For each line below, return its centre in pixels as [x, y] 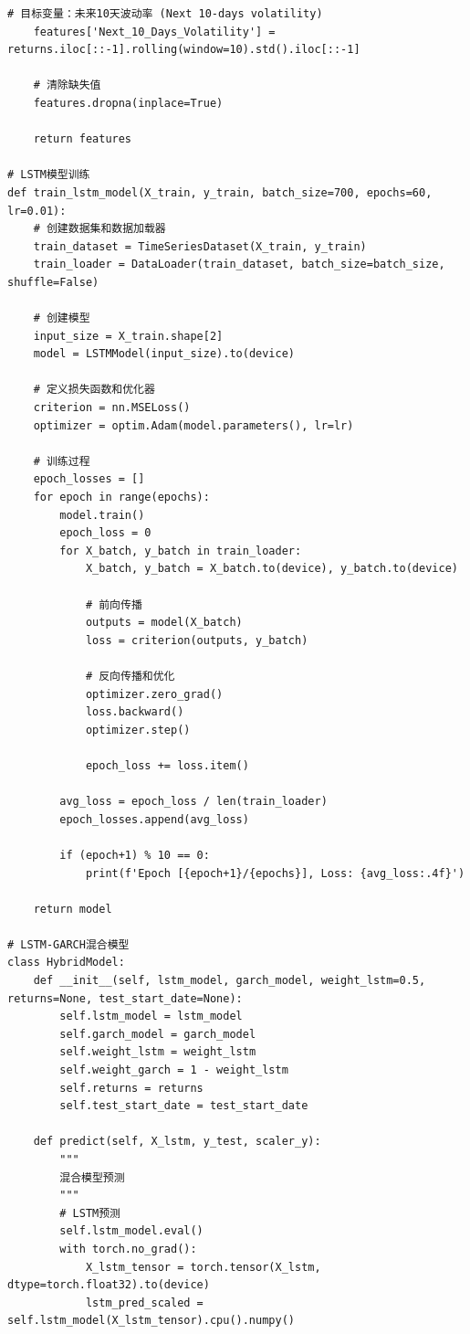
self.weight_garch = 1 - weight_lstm [174, 1070]
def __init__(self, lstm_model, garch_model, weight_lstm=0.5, [230, 981]
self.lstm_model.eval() [131, 1231]
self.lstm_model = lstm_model [151, 1016]
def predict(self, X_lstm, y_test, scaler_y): [177, 1142]
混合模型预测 [92, 1177]
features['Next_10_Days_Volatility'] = [154, 32]
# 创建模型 [62, 318]
